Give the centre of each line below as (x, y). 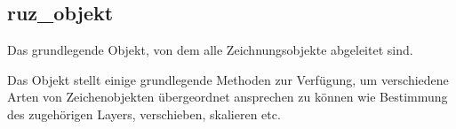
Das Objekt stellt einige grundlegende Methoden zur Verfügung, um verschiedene (228, 79)
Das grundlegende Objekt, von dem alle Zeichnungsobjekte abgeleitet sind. (210, 50)
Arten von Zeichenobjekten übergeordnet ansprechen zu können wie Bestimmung (228, 97)
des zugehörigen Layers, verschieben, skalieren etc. (144, 114)
